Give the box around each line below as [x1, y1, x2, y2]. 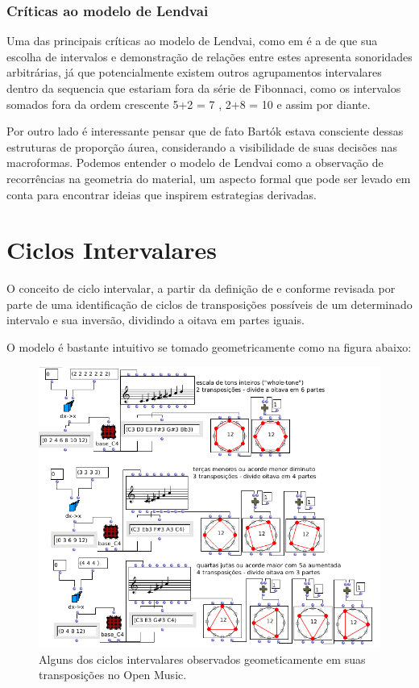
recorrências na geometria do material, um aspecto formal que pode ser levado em [6, 169, 411, 186]
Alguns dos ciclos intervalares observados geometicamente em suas [39, 650, 366, 667]
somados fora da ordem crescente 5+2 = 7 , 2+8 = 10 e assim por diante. [6, 95, 371, 112]
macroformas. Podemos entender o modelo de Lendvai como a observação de [6, 154, 384, 171]
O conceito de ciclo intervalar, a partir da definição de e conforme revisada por [6, 280, 396, 297]
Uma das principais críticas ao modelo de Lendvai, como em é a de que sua [6, 32, 378, 49]
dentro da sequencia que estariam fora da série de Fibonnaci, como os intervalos [6, 80, 401, 96]
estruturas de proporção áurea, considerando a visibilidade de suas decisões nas [6, 138, 398, 155]
